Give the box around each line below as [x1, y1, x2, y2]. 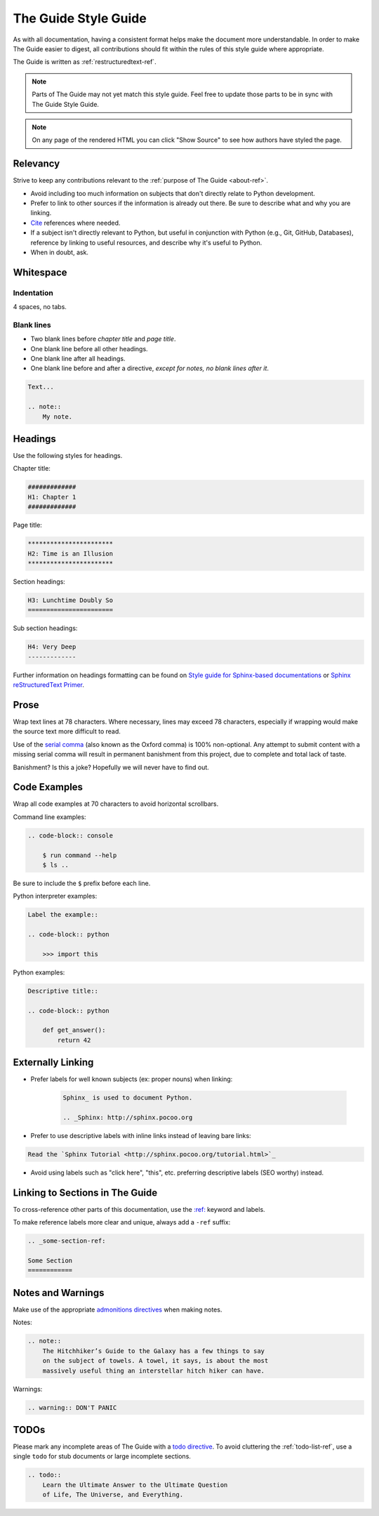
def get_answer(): [42, 1026, 106, 1034]
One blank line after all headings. [30, 355, 126, 362]
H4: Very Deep [27, 643, 77, 651]
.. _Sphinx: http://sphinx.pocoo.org [62, 1113, 193, 1122]
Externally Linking [13, 1057, 94, 1069]
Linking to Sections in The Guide [13, 1187, 158, 1198]
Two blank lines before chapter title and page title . [30, 334, 176, 344]
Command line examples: [13, 812, 87, 821]
